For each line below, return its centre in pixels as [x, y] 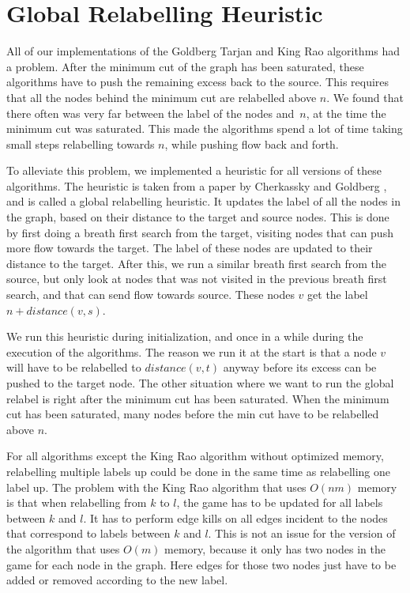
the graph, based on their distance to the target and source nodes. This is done [198, 217]
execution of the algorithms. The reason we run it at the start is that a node [192, 351]
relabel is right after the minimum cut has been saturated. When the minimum [198, 398]
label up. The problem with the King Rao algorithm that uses [156, 487]
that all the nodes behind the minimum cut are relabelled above [162, 97]
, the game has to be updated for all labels [280, 502]
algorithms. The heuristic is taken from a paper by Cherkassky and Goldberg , [197, 185]
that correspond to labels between [88, 533]
